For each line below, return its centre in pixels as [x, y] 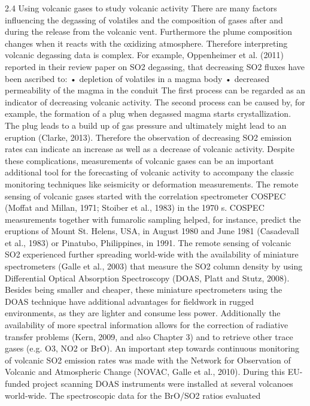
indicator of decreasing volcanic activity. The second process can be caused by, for [155, 101]
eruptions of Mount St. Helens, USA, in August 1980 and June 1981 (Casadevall [152, 231]
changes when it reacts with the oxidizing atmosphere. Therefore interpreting [146, 43]
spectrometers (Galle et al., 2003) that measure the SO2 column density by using [154, 266]
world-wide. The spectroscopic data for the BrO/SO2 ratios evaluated [133, 395]
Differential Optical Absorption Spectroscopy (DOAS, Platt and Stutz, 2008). [147, 278]
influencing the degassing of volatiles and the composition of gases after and [144, 19]
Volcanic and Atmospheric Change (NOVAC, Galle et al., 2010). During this [145, 372]
